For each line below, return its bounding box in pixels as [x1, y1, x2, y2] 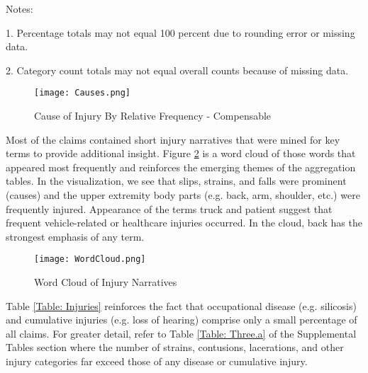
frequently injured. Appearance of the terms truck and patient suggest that [6, 201, 333, 216]
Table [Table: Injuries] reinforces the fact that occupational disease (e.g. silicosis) [6, 298, 357, 313]
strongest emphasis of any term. [6, 229, 145, 243]
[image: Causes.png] [34, 88, 131, 98]
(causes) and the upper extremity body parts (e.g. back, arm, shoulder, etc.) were [6, 188, 360, 202]
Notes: [6, 1, 33, 16]
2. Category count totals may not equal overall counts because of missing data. [6, 62, 349, 77]
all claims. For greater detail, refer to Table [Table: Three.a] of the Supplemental [6, 326, 357, 340]
